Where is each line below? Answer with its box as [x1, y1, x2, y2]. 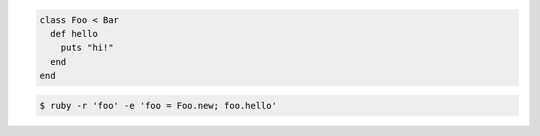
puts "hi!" [60, 42, 114, 54]
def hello [50, 28, 99, 39]
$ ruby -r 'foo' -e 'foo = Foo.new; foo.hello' [39, 100, 277, 111]
